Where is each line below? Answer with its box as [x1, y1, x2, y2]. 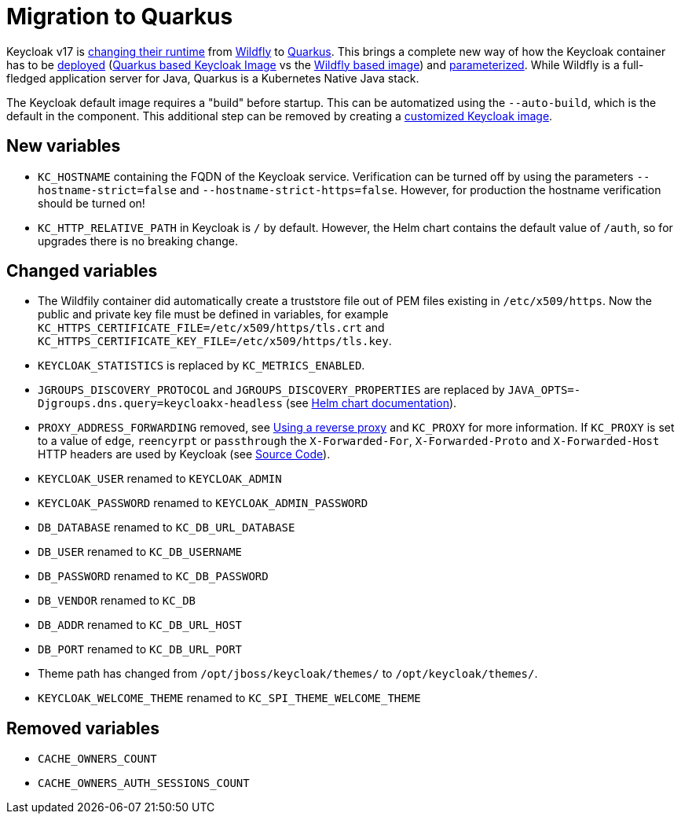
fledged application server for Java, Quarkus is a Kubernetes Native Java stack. [6, 71, 419, 85]
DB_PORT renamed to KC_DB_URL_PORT [38, 642, 243, 656]
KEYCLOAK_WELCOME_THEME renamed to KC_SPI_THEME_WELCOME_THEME [38, 691, 421, 705]
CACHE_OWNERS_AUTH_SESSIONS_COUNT [38, 777, 250, 790]
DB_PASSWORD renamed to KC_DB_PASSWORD [38, 569, 269, 583]
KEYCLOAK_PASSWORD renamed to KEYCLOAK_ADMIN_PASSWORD [38, 496, 368, 510]
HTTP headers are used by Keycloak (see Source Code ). [38, 447, 331, 461]
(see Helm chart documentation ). [285, 396, 457, 410]
